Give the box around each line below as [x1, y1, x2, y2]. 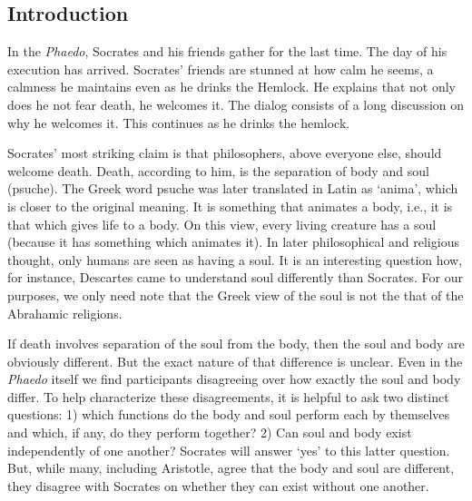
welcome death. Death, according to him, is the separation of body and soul [7, 161, 429, 180]
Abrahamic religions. [7, 303, 123, 322]
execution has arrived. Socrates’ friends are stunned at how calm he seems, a [7, 59, 434, 78]
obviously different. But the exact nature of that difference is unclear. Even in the [7, 351, 463, 370]
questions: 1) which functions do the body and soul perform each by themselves [7, 405, 450, 424]
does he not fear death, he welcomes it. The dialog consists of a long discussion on [7, 94, 465, 113]
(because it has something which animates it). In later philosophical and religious [7, 232, 459, 251]
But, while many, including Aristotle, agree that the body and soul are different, [7, 458, 455, 477]
